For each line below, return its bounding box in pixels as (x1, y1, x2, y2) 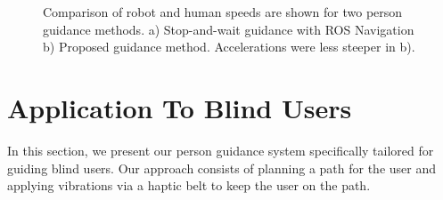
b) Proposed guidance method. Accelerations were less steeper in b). (43, 37, 415, 56)
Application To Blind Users (7, 89, 352, 125)
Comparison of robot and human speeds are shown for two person (43, 3, 403, 20)
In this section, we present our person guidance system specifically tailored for (7, 140, 434, 159)
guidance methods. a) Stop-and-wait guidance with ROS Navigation (43, 20, 414, 38)
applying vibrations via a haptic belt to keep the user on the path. (7, 176, 371, 195)
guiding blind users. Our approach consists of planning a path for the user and (7, 158, 437, 177)
